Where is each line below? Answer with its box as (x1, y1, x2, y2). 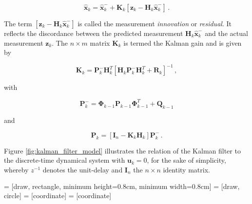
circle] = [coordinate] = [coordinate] (4, 190, 112, 201)
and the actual (205, 28, 248, 38)
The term (4, 18, 32, 28)
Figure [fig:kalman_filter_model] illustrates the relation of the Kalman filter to (4, 145, 241, 155)
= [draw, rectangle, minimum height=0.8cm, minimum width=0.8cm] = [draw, (4, 181, 240, 191)
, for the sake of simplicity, (147, 155, 226, 165)
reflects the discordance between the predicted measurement (4, 28, 183, 38)
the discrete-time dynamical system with (4, 155, 125, 165)
